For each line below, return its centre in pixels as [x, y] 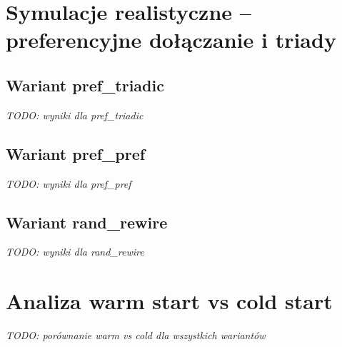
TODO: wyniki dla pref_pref [69, 183]
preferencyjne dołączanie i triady [171, 40]
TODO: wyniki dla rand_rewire [75, 252]
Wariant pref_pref [76, 153]
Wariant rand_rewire [87, 222]
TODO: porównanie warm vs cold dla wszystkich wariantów [136, 335]
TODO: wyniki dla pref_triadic [75, 115]
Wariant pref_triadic [85, 85]
